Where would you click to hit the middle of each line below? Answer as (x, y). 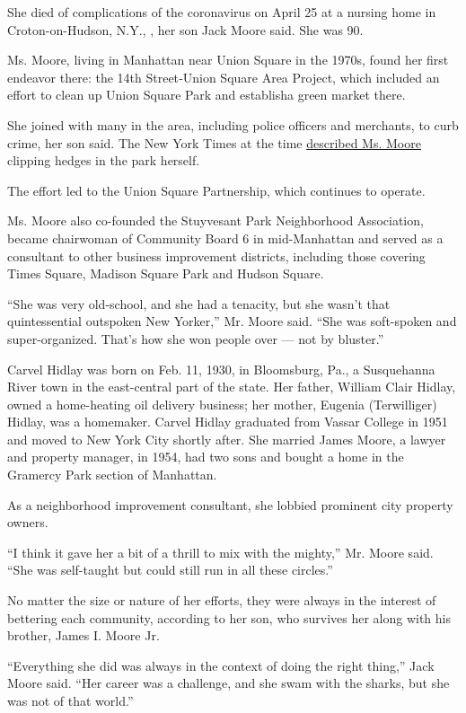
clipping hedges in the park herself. (104, 160)
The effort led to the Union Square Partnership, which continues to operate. (216, 190)
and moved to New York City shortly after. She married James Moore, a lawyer (227, 439)
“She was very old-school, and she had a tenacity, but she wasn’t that (199, 303)
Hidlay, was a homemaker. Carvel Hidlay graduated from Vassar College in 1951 (228, 422)
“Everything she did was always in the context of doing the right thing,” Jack (221, 665)
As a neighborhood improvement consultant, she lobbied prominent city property (230, 504)
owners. (28, 522)
